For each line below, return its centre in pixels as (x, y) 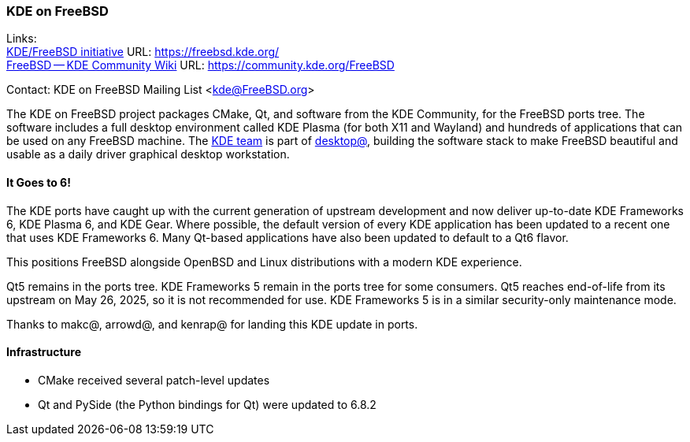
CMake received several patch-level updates (154, 380)
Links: (22, 39)
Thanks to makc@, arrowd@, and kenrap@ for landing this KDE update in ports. (212, 324)
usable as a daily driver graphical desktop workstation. (148, 154)
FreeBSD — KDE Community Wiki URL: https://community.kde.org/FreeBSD (200, 65)
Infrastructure (44, 352)
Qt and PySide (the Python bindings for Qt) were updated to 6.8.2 (207, 404)
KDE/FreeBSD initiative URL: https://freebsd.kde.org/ (143, 52)
